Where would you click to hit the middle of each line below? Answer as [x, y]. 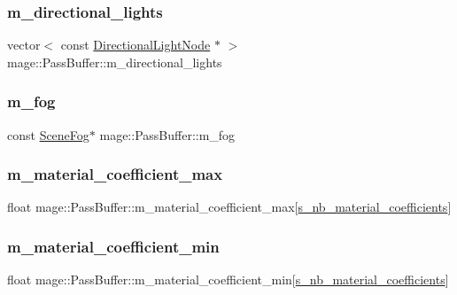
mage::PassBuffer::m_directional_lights [115, 62]
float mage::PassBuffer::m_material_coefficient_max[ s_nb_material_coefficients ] [229, 207]
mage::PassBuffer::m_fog [167, 134]
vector [24, 45]
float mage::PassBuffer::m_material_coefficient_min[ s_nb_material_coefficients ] [228, 279]
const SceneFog [48, 134]
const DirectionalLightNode [136, 45]
